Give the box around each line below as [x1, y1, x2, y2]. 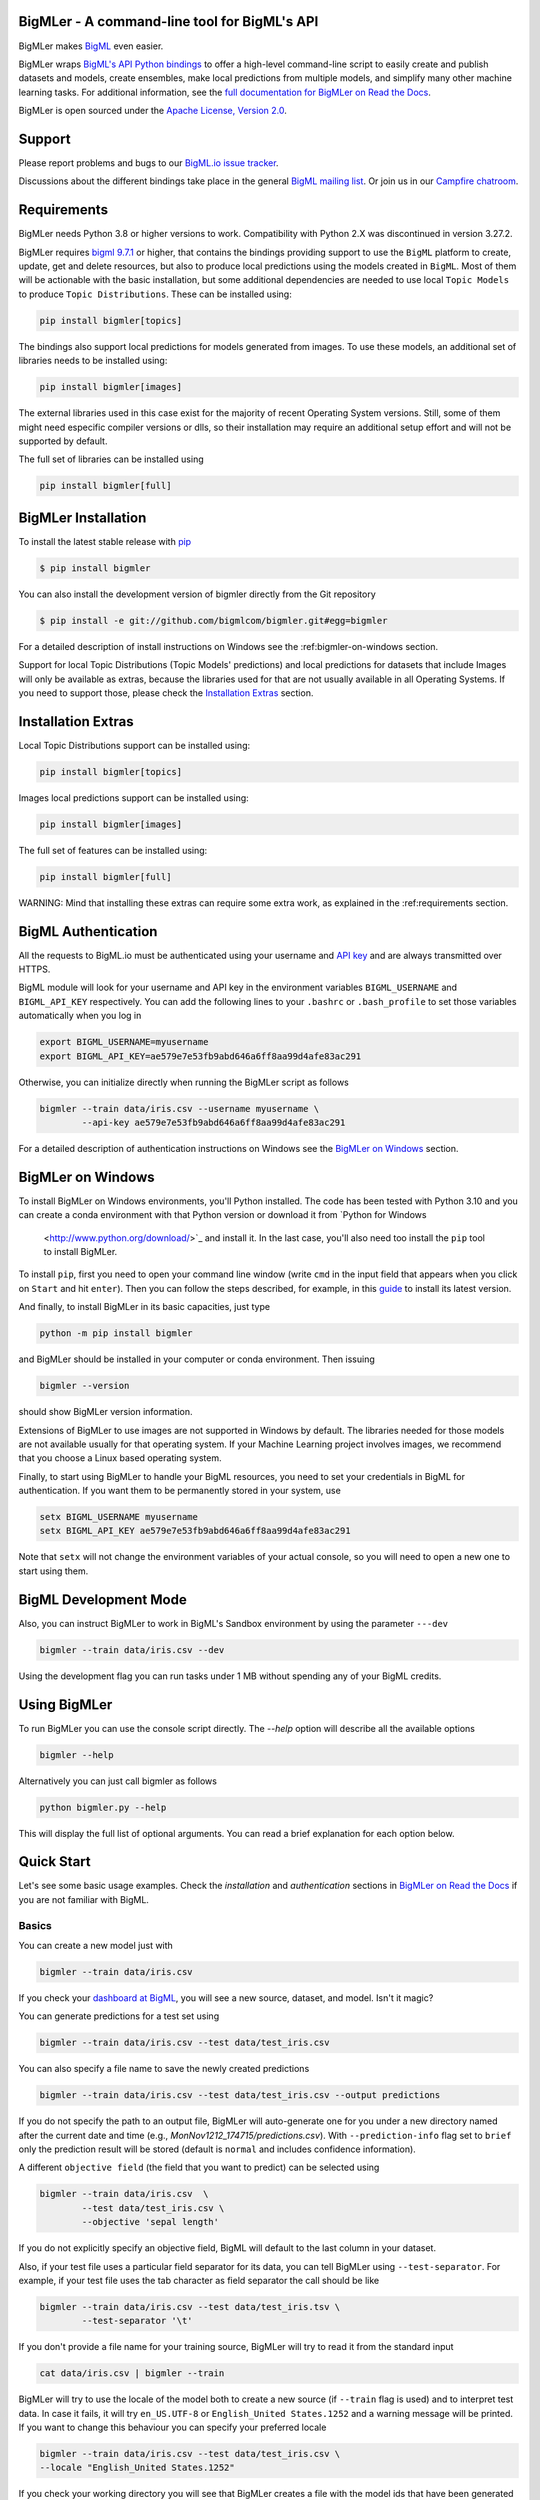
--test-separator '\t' [81, 2315, 194, 2327]
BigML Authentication [18, 923, 158, 940]
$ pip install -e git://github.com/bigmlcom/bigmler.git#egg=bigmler [39, 615, 388, 626]
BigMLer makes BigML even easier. [18, 40, 164, 52]
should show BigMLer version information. [18, 1406, 194, 1418]
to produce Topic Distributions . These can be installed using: [18, 288, 292, 300]
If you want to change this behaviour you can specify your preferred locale [18, 2421, 327, 2434]
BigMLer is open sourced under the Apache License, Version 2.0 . [18, 105, 287, 117]
